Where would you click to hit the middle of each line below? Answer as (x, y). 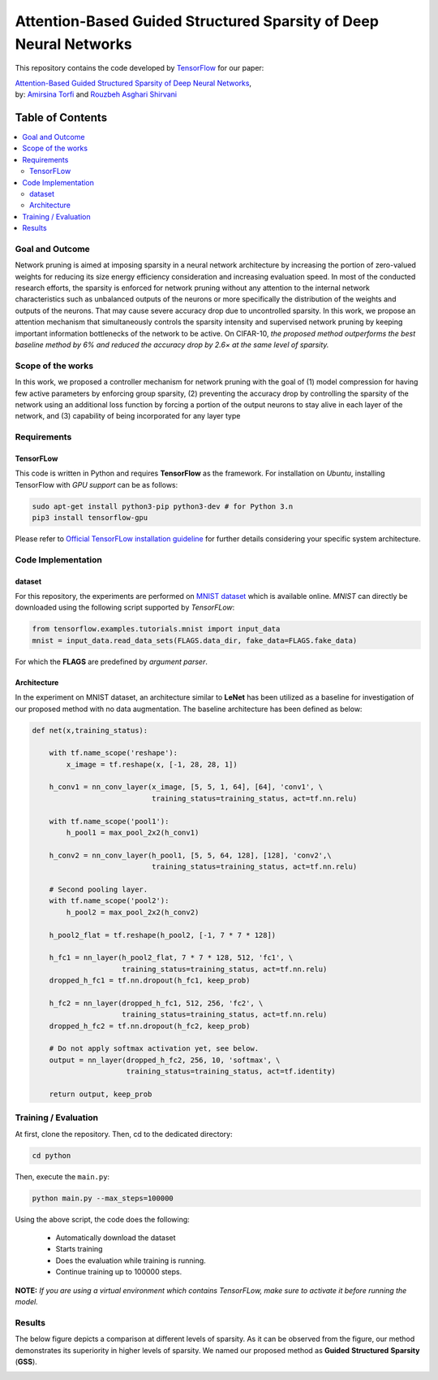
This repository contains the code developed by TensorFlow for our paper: (140, 68)
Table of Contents (61, 117)
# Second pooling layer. (99, 889)
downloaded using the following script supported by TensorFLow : (125, 608)
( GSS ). (26, 1361)
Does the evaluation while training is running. (131, 1261)
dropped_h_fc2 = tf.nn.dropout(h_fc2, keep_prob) (150, 1026)
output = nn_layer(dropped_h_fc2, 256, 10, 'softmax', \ (165, 1060)
